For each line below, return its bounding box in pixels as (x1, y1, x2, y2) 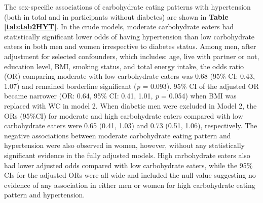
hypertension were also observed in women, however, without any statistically (4, 140, 245, 150)
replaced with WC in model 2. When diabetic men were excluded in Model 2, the (4, 100, 257, 111)
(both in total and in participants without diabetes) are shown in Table (4, 11, 229, 22)
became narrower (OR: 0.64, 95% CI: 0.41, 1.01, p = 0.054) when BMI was (4, 90, 237, 101)
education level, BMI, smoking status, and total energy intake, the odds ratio (4, 61, 244, 71)
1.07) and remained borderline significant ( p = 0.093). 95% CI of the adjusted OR (4, 80, 259, 91)
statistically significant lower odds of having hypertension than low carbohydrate (4, 31, 255, 41)
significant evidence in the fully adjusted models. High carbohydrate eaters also (4, 149, 250, 160)
